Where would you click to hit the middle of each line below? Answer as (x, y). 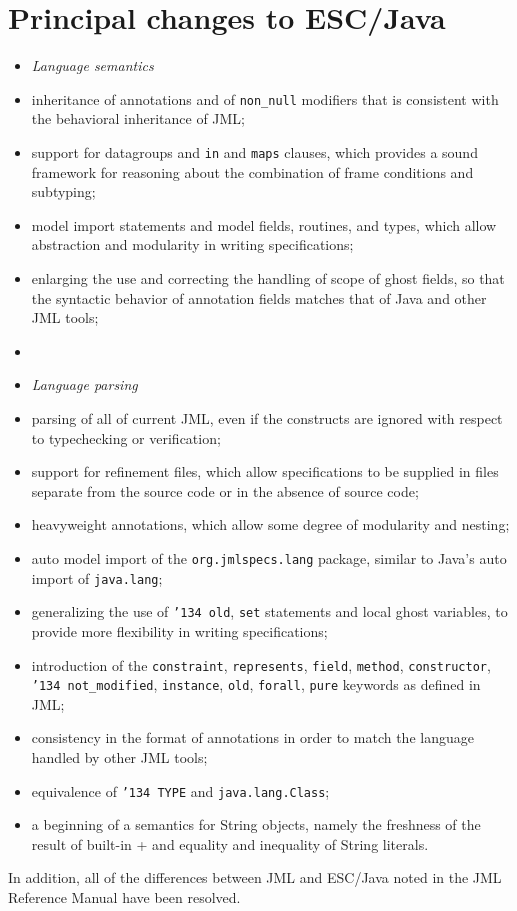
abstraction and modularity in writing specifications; (192, 244)
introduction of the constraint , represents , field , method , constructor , (261, 664)
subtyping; (63, 191)
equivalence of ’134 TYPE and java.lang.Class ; (180, 790)
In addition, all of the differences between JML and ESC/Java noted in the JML (255, 877)
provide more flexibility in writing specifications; (179, 630)
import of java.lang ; (97, 577)
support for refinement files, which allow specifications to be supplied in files (265, 471)
